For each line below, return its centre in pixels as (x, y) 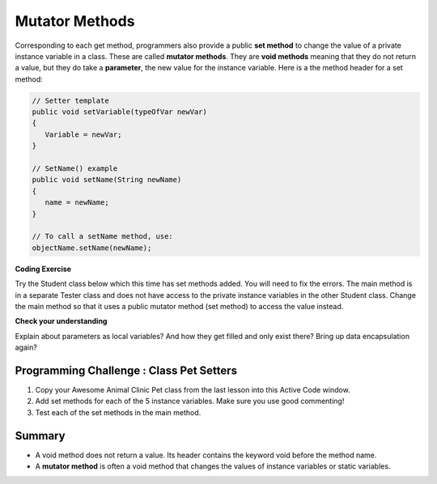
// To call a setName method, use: (102, 236)
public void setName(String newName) (107, 180)
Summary (40, 436)
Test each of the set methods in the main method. (118, 412)
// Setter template (70, 100)
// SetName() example (75, 169)
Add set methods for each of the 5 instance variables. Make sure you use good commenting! (190, 401)
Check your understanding (61, 321)
